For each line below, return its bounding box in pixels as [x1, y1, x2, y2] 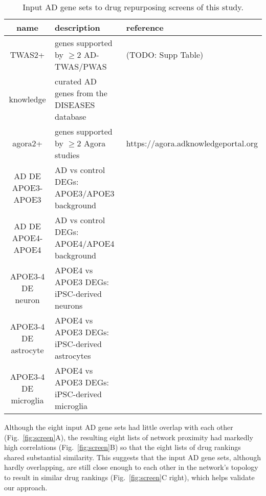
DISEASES [55, 99, 95, 111]
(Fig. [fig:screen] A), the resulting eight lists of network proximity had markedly [4, 432, 253, 442]
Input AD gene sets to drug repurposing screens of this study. [23, 1, 243, 13]
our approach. [4, 482, 48, 492]
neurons [55, 299, 83, 311]
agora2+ [12, 137, 42, 149]
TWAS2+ [10, 49, 45, 60]
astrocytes [55, 350, 91, 361]
